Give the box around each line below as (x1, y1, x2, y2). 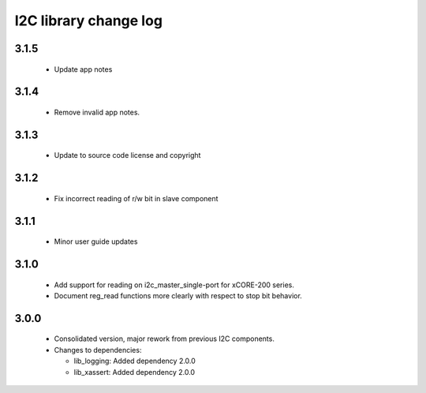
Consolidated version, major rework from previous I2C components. (54, 334, 275, 343)
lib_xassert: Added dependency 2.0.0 (73, 367, 196, 376)
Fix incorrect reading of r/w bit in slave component (54, 193, 219, 203)
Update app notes (54, 64, 113, 74)
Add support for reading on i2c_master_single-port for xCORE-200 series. (54, 280, 295, 290)
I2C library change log (14, 12, 163, 29)
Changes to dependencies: (54, 345, 142, 354)
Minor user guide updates (54, 237, 138, 246)
